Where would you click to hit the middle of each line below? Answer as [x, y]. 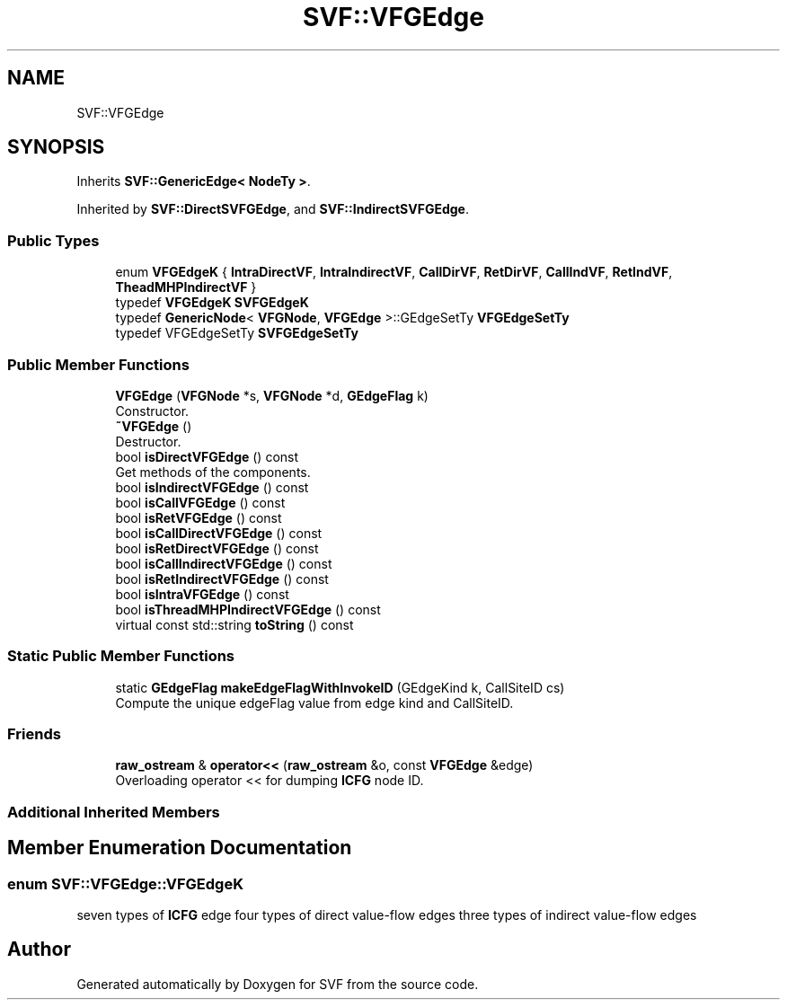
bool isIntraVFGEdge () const [202, 594]
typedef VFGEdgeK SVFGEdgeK [212, 303]
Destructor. [148, 441]
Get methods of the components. [213, 472]
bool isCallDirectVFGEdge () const [219, 533]
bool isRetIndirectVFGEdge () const [222, 579]
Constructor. [152, 411]
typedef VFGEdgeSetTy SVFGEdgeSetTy [237, 333]
